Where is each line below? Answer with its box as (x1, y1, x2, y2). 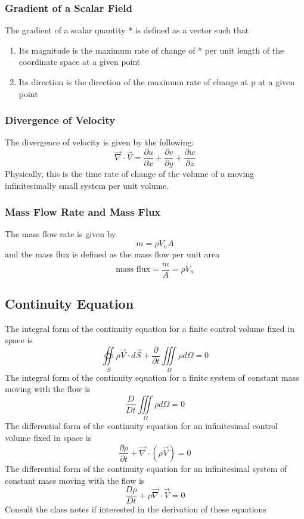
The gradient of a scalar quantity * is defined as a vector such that (5, 24, 249, 36)
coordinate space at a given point (18, 55, 141, 68)
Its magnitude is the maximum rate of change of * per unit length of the (18, 43, 284, 56)
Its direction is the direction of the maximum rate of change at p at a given (18, 76, 295, 88)
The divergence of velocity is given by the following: (5, 136, 194, 148)
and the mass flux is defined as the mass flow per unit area (5, 247, 220, 260)
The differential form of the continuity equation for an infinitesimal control (5, 419, 278, 432)
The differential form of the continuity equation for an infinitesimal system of (5, 462, 287, 474)
